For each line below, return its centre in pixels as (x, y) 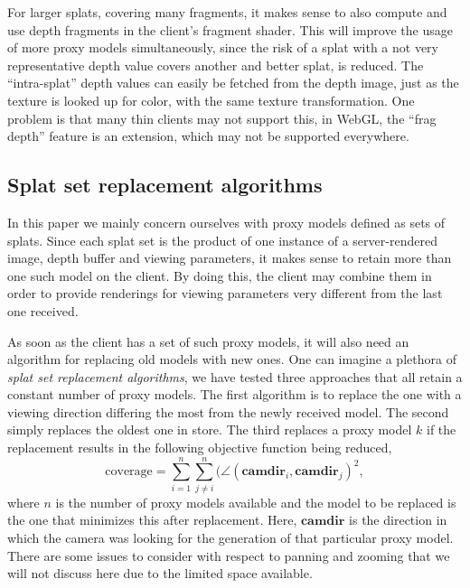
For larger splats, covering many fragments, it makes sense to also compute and (227, 12)
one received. (43, 310)
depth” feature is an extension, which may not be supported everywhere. (208, 136)
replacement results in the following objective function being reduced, (200, 448)
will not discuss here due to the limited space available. (160, 573)
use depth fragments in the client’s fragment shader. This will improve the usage (230, 29)
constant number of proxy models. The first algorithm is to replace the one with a (235, 394)
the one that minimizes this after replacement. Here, (152, 520)
